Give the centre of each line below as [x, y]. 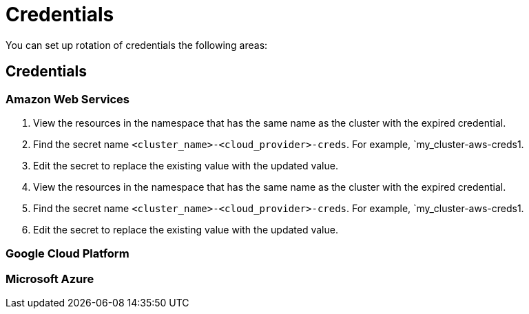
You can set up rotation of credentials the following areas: [137, 45]
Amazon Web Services [68, 99]
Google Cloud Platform [68, 254]
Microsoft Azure [50, 279]
